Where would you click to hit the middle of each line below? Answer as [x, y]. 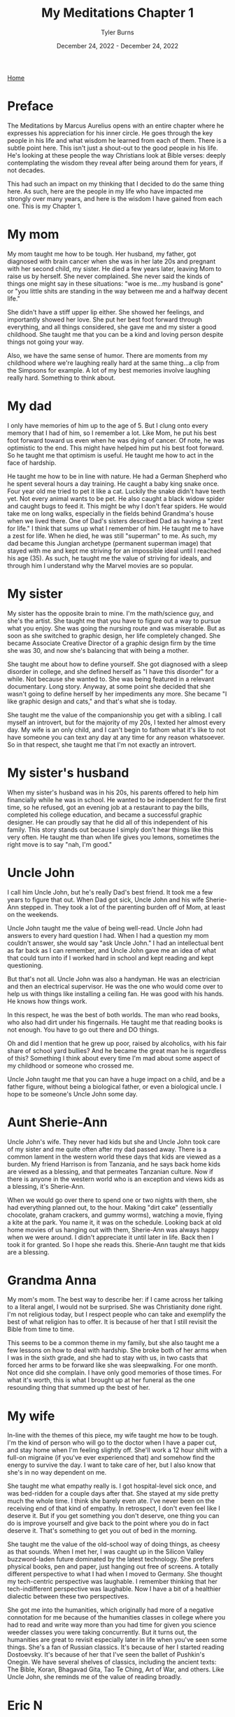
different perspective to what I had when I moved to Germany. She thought [115, 1574]
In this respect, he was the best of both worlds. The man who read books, [114, 1014]
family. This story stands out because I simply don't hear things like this [110, 829]
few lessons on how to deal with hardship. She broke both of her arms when [117, 1351]
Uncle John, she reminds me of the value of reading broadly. [94, 1677]
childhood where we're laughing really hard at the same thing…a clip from [113, 363]
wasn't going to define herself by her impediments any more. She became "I [117, 694]
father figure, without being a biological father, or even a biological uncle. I [114, 1087]
